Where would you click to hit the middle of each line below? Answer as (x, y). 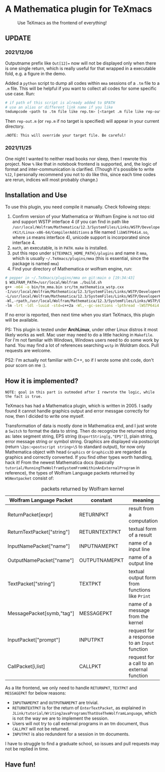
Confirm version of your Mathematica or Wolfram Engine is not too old (83, 217)
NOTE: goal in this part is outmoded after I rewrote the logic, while (80, 392)
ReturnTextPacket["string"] (39, 532)
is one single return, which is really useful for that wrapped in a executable (81, 68)
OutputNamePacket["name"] (41, 560)
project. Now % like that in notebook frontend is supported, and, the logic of (81, 164)
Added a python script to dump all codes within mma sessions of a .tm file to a (82, 83)
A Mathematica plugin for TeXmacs (79, 9)
